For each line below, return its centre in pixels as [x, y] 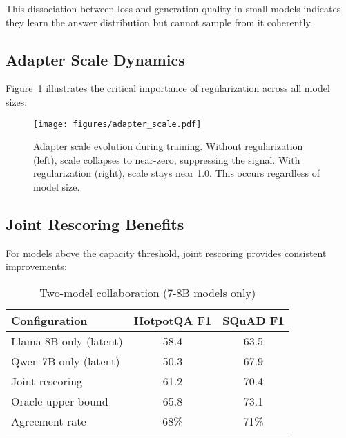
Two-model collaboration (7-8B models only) [148, 293]
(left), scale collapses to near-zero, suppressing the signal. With [167, 159]
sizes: [17, 101]
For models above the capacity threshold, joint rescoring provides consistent [166, 253]
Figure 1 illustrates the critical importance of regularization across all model [168, 88]
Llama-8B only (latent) [67, 341]
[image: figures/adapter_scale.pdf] [117, 124]
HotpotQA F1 [173, 320]
